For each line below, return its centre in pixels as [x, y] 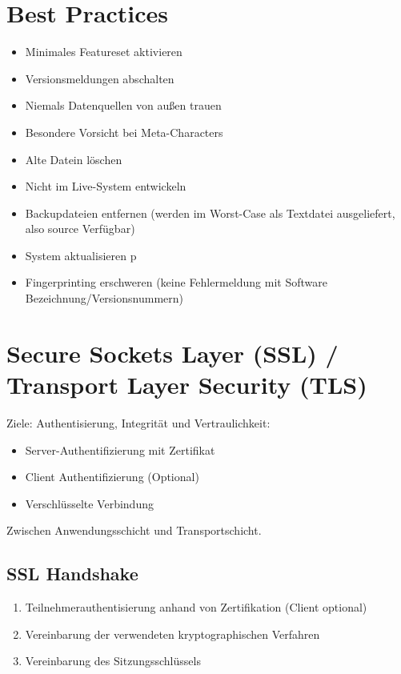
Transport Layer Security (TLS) [187, 385]
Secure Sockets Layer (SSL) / [172, 353]
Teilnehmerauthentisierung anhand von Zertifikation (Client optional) [196, 607]
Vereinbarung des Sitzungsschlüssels [113, 661]
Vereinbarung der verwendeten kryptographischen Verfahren [172, 634]
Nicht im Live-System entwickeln [106, 186]
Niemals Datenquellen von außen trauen [123, 105]
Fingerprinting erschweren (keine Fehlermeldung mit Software [176, 282]
